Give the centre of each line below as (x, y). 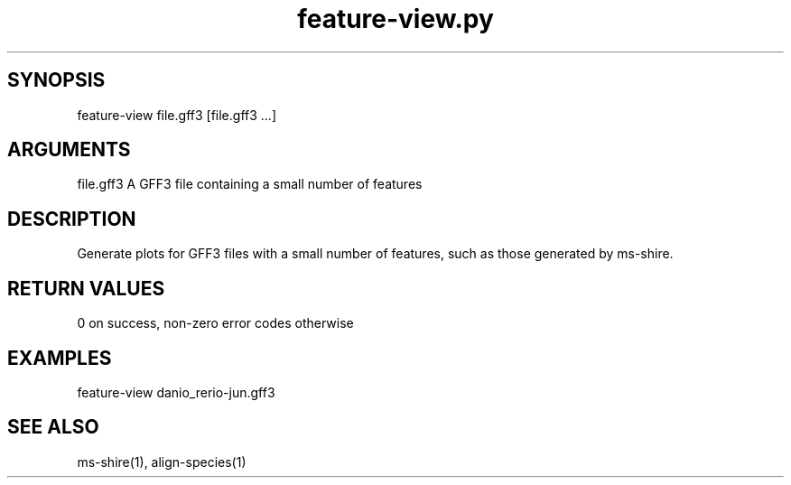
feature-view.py (395, 19)
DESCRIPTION (72, 219)
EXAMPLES (60, 358)
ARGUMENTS (69, 150)
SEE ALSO (53, 427)
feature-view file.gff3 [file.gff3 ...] (177, 115)
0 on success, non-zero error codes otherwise (215, 323)
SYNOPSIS (56, 80)
